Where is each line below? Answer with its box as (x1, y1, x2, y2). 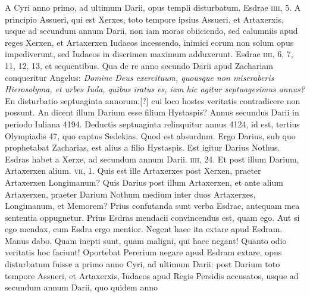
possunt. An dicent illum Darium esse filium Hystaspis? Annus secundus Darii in (5, 106, 299, 118)
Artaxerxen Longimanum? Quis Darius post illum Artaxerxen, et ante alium (5, 176, 283, 188)
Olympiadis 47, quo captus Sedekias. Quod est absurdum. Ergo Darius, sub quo (5, 129, 296, 142)
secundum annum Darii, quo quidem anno (5, 281, 158, 293)
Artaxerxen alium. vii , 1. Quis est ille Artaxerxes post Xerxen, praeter (5, 164, 261, 177)
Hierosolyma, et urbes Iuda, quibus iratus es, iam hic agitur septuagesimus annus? (5, 83, 305, 95)
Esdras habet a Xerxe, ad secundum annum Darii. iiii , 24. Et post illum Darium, (5, 152, 299, 165)
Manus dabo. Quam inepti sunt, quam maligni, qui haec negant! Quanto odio (5, 234, 287, 246)
